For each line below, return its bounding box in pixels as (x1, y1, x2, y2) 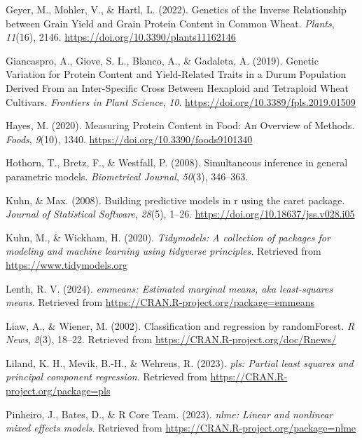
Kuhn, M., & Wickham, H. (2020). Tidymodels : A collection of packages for (6, 229, 330, 244)
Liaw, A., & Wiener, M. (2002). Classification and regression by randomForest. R (6, 318, 355, 333)
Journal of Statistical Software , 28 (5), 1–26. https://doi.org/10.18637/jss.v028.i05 (6, 206, 355, 221)
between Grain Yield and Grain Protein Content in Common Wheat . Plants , (6, 15, 335, 30)
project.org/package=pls (6, 383, 111, 398)
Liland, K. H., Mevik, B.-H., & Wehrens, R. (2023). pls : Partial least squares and (6, 355, 354, 370)
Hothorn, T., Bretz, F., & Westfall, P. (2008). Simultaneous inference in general (6, 155, 348, 170)
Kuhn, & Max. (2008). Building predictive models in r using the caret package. (6, 192, 345, 207)
